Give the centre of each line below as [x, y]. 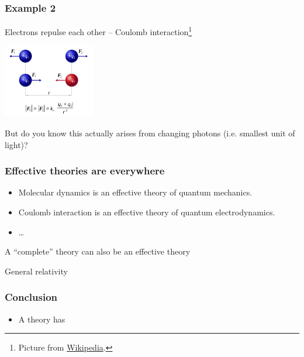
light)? [16, 144]
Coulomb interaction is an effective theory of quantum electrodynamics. [147, 212]
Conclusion [31, 297]
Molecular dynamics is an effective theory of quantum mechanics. [135, 192]
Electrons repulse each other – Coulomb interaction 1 [99, 31]
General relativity [36, 271]
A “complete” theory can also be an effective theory [98, 251]
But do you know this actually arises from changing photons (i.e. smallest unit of [150, 133]
